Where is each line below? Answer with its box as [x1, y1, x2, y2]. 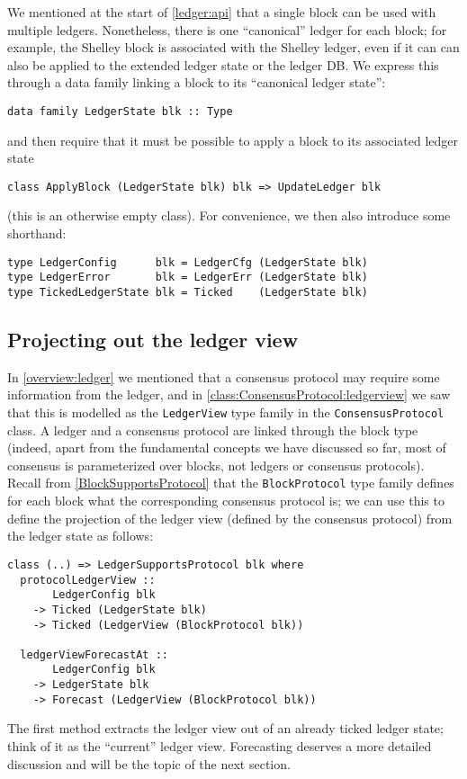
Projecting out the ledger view [7, 326, 299, 354]
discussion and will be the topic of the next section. [7, 754, 291, 773]
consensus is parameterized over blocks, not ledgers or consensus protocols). [7, 455, 425, 474]
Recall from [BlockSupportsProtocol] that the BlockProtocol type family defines [7, 473, 454, 492]
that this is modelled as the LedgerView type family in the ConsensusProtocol [7, 403, 445, 422]
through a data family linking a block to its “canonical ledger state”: [7, 73, 386, 92]
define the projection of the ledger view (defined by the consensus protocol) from [7, 508, 453, 527]
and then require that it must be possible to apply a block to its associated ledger [7, 130, 459, 149]
